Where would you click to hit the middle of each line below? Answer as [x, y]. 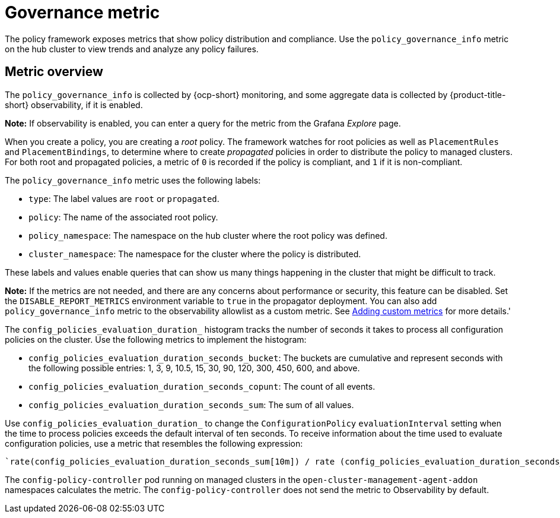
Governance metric [82, 12]
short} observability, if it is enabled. [74, 105]
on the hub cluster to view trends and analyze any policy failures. [132, 49]
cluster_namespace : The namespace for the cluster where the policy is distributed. [195, 254]
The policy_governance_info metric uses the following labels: [133, 180]
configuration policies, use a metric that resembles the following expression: [154, 443]
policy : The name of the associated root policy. [123, 217]
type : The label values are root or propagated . [124, 198]
